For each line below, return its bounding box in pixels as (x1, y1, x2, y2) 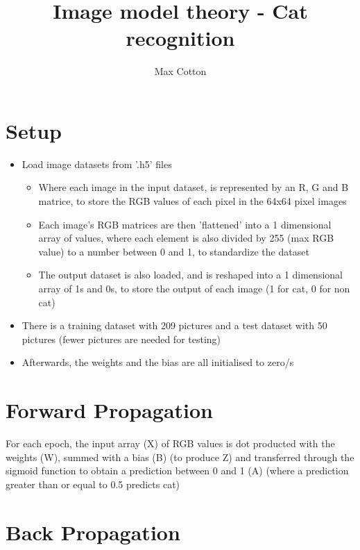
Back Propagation (6, 517, 180, 546)
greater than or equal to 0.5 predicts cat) (6, 476, 180, 491)
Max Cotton (154, 64, 207, 78)
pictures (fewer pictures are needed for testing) (22, 331, 221, 346)
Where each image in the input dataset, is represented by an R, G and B (38, 180, 349, 194)
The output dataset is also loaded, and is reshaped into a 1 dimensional (38, 267, 343, 282)
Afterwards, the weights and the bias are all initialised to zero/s (22, 355, 294, 369)
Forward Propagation (6, 396, 213, 424)
